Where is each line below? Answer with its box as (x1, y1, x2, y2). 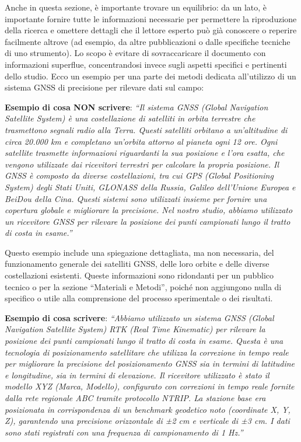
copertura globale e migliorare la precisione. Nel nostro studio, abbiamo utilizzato (5, 204, 293, 216)
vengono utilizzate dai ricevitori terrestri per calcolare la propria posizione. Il (5, 158, 279, 170)
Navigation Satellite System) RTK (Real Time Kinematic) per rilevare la (5, 323, 265, 335)
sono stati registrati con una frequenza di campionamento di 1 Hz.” (5, 426, 243, 438)
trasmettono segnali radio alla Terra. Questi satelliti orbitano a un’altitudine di (5, 123, 288, 135)
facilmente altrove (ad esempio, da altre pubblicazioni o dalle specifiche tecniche (5, 35, 290, 47)
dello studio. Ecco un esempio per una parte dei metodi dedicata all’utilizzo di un (5, 69, 296, 82)
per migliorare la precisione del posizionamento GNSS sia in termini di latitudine (5, 357, 295, 370)
